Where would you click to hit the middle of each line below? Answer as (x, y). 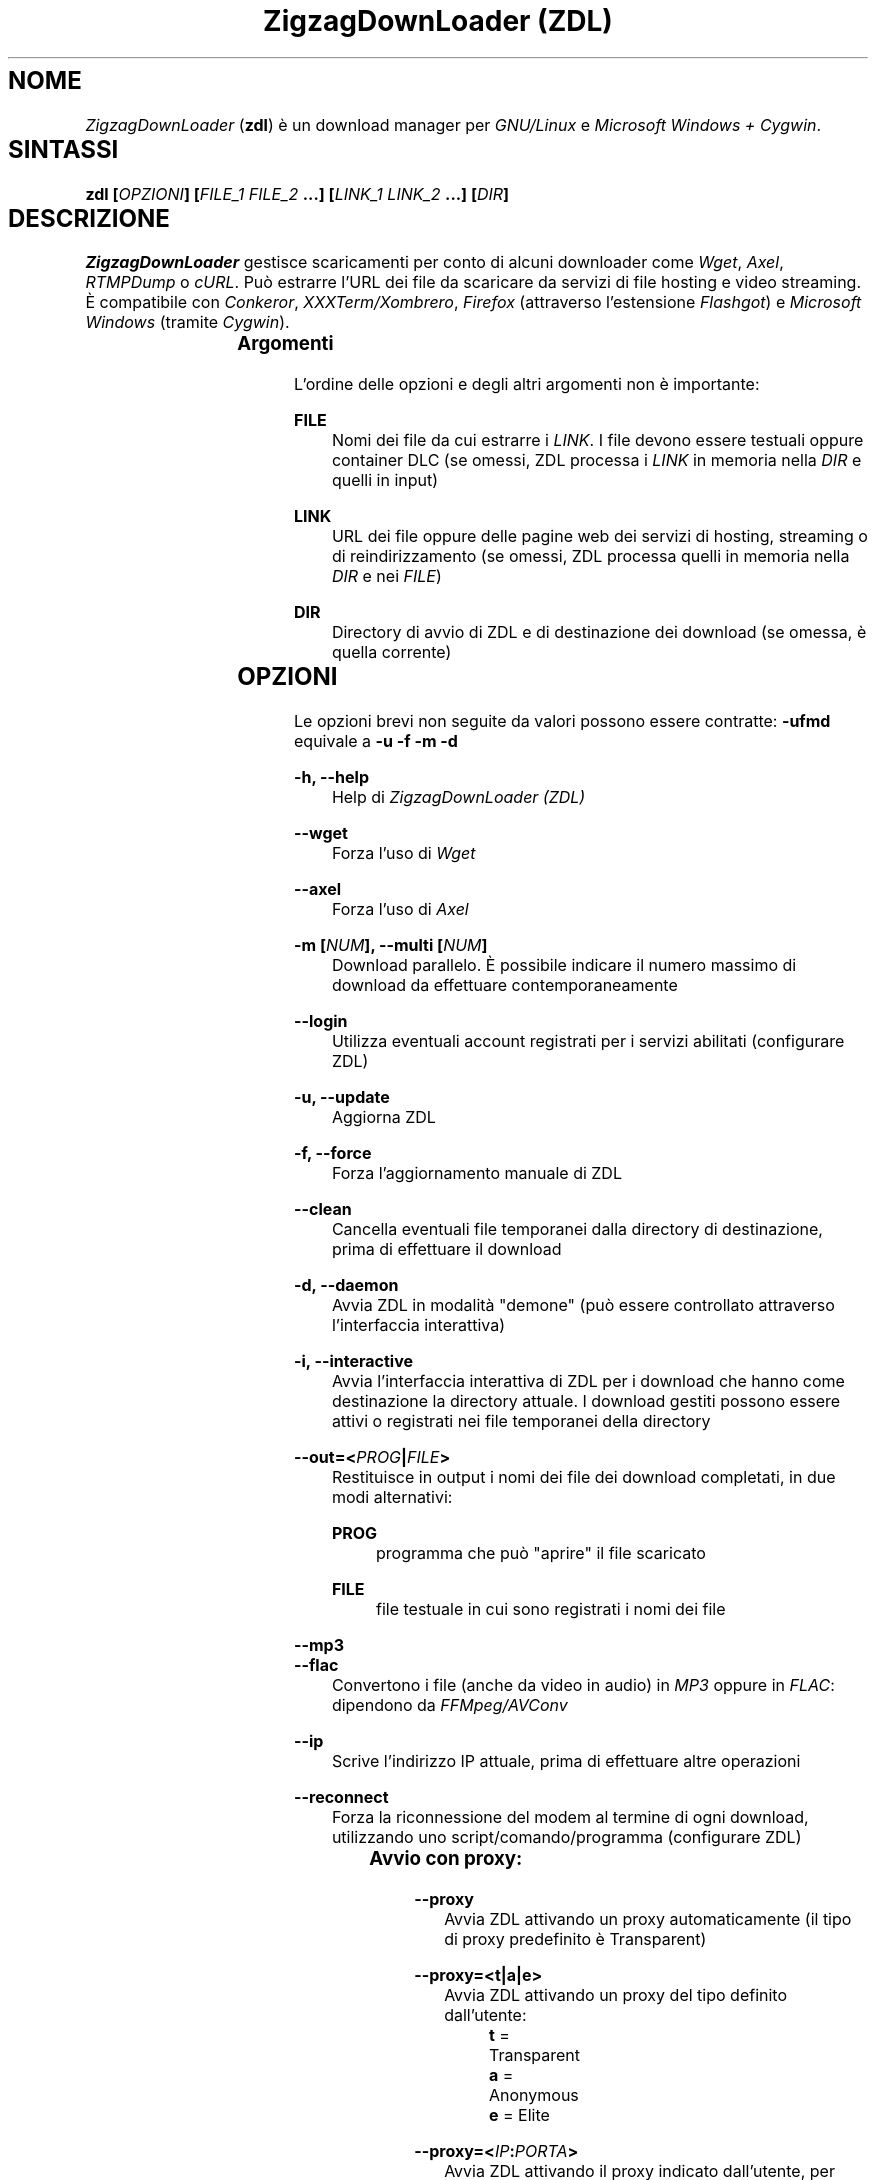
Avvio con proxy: (446, 1859)
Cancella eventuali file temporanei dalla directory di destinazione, (577, 1229)
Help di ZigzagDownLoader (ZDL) (458, 797)
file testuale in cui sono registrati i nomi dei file (551, 1609)
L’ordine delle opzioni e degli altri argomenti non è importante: (527, 384)
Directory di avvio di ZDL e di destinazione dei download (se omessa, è (599, 632)
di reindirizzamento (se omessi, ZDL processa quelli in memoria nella (590, 556)
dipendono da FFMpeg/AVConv (449, 1705)
